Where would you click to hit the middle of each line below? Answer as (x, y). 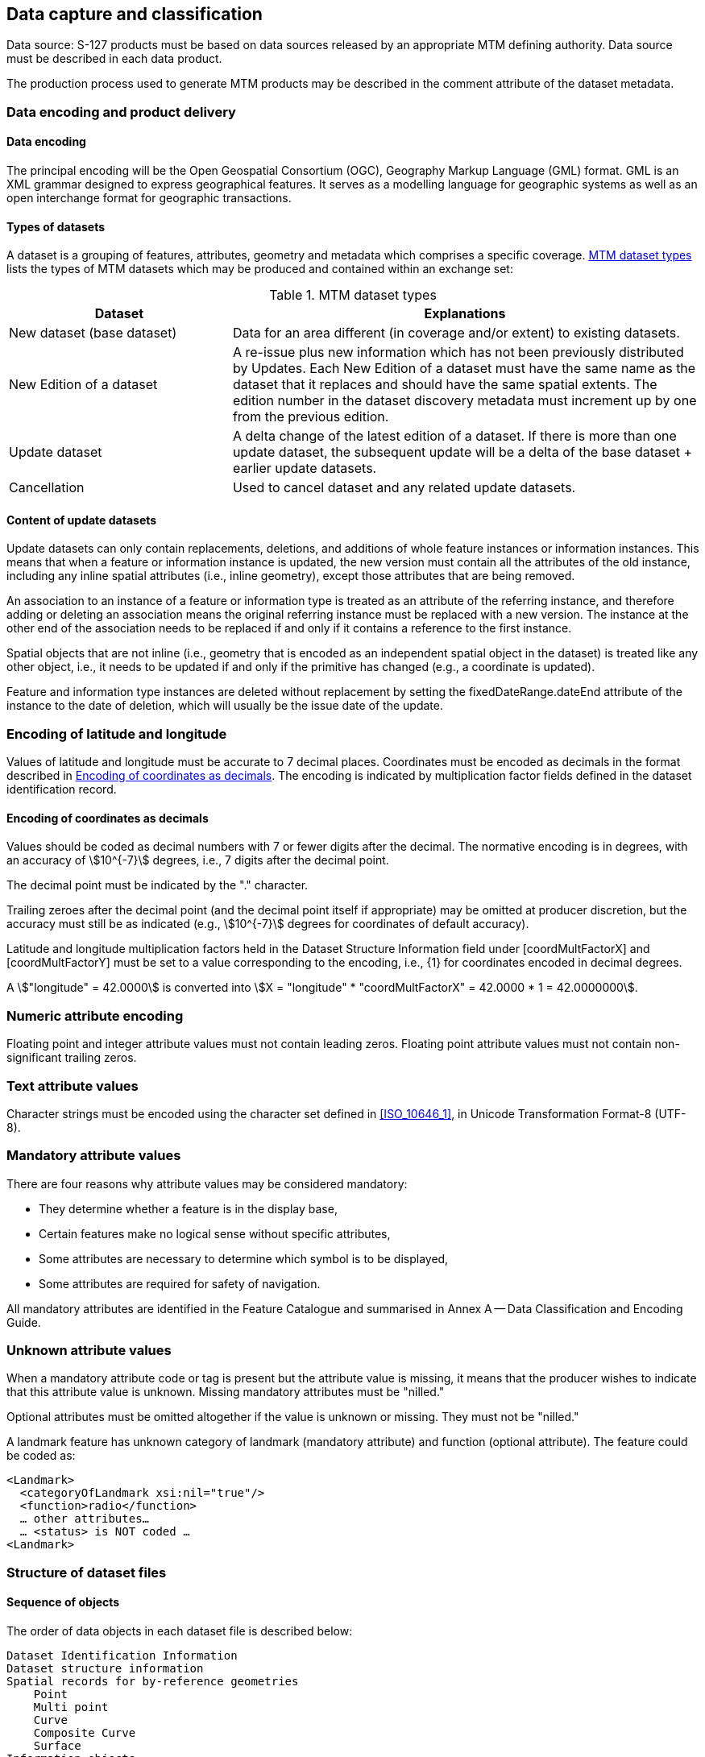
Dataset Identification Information (122, 1656)
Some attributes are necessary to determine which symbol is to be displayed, (244, 1258)
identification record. (62, 789)
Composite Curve (85, 1733)
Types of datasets (56, 226)
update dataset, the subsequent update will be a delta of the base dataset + (462, 452)
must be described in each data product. (114, 59)
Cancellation (47, 488)
